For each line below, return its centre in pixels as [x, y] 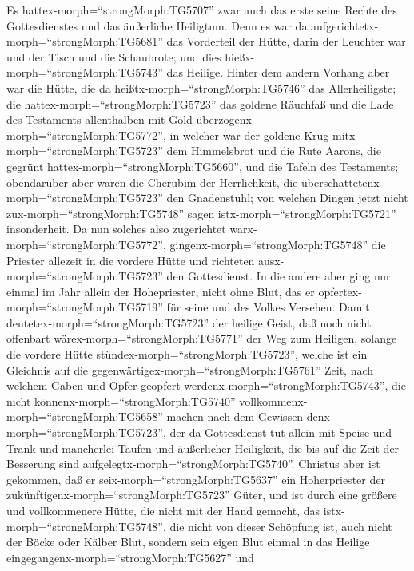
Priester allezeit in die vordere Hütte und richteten [131, 260]
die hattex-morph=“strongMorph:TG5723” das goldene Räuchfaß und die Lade [200, 103]
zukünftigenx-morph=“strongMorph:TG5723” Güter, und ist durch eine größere [202, 495]
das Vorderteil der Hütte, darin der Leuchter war [286, 41]
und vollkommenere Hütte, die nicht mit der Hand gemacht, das [163, 510]
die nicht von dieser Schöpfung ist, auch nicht [281, 526]
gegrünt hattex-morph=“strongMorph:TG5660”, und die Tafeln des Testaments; [203, 166]
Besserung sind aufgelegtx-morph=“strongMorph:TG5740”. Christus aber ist [193, 464]
